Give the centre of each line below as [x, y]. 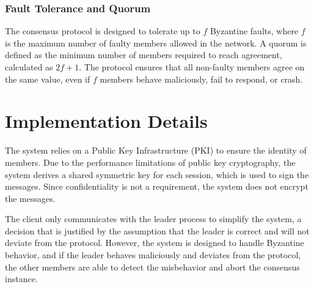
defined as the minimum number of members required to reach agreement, [144, 55]
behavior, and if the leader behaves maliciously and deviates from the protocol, [153, 255]
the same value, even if [48, 79]
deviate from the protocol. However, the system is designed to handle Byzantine [155, 243]
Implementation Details [106, 121]
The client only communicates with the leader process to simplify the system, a [153, 219]
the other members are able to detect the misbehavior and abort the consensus [152, 266]
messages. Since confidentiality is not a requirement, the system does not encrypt [157, 186]
